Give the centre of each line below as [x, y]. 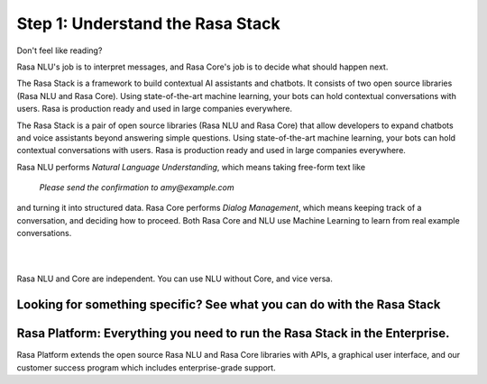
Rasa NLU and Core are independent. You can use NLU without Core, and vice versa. [175, 279]
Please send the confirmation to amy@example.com [137, 187]
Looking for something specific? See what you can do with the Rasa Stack [229, 305]
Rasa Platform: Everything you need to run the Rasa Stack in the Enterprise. [233, 334]
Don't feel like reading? [60, 50]
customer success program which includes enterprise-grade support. [146, 367]
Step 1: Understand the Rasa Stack [148, 23]
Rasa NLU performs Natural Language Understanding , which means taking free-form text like [191, 167]
